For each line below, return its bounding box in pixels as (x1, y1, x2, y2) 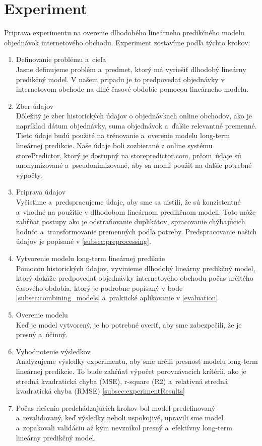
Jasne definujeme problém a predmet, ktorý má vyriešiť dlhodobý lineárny (16, 63, 246, 74)
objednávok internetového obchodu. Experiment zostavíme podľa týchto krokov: (4, 37, 250, 47)
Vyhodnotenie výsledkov (16, 346, 91, 356)
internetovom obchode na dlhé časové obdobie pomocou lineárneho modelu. (16, 84, 249, 94)
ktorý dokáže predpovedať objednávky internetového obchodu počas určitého (16, 273, 253, 283)
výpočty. (16, 169, 42, 180)
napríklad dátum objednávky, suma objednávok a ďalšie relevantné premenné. (16, 120, 257, 131)
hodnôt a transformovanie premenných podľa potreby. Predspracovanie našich (16, 226, 257, 236)
